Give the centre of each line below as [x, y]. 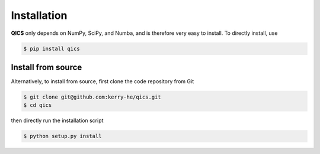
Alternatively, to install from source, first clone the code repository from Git [103, 81]
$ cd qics [38, 105]
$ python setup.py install [63, 136]
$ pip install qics [52, 48]
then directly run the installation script [57, 120]
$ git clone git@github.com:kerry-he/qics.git [92, 97]
